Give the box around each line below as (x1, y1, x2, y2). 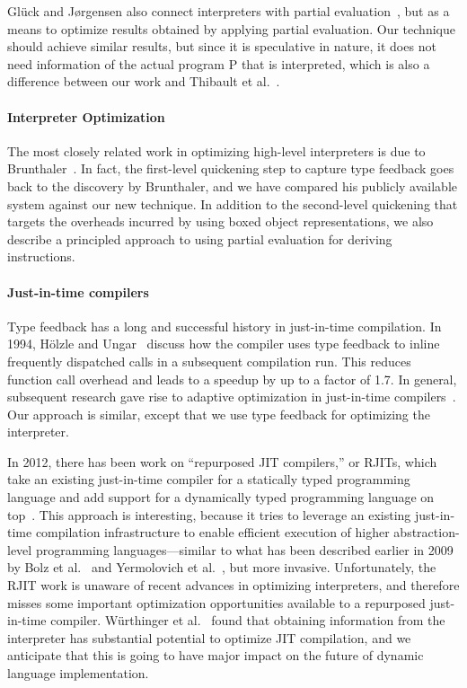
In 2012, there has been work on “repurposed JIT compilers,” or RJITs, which (7, 452, 437, 471)
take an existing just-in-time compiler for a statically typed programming (7, 470, 410, 489)
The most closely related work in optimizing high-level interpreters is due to (7, 141, 426, 160)
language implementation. (7, 664, 149, 682)
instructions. (7, 247, 75, 266)
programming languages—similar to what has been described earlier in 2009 (35, 540, 454, 559)
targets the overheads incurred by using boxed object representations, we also (7, 212, 434, 231)
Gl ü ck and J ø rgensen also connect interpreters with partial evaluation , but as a (7, 2, 450, 20)
